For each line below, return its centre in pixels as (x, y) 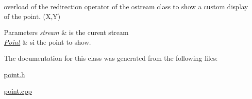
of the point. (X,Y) (32, 16)
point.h (15, 74)
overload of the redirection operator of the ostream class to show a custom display (126, 6)
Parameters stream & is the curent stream (66, 32)
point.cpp (18, 91)
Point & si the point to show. (48, 41)
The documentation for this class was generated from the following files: (111, 58)
